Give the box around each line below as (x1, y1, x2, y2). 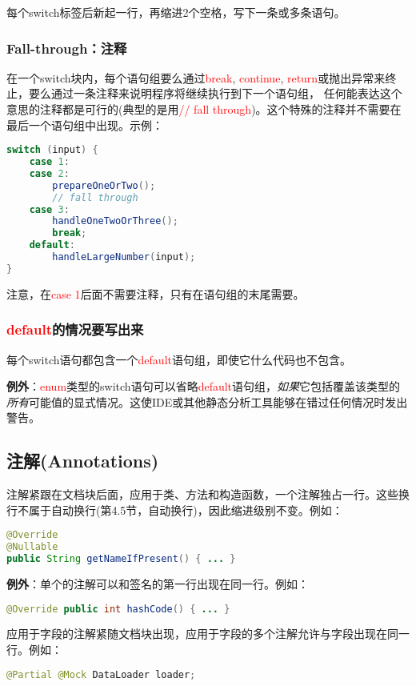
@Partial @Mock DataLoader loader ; (6, 668, 196, 680)
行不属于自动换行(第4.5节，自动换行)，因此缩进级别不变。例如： (6, 501, 343, 518)
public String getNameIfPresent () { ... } (6, 553, 236, 565)
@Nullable (6, 541, 58, 553)
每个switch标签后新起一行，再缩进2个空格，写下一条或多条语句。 (6, 4, 346, 20)
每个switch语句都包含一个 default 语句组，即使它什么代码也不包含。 (6, 351, 351, 367)
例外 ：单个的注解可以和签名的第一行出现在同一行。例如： (6, 576, 309, 592)
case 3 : (29, 203, 70, 215)
